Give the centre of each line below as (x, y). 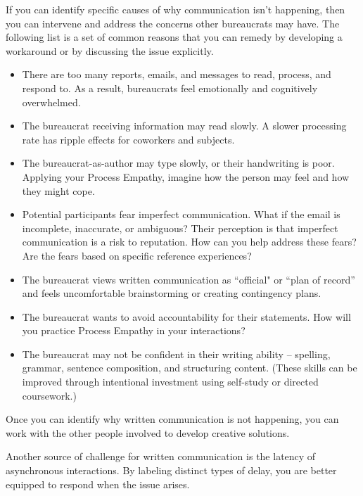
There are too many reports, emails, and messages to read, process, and (177, 74)
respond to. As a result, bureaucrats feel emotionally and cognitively (170, 88)
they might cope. (58, 190)
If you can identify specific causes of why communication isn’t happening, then (176, 9)
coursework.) (49, 395)
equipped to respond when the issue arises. (98, 484)
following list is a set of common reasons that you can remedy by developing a (174, 37)
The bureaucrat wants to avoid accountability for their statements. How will (186, 316)
